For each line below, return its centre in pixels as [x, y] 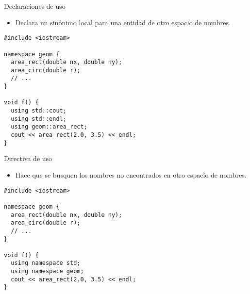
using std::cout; [39, 111]
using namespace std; [46, 263]
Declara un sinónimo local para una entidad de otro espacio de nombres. [123, 22]
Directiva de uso [28, 158]
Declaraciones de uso [35, 6]
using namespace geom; [47, 271]
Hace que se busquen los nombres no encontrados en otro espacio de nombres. [131, 174]
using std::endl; [39, 119]
